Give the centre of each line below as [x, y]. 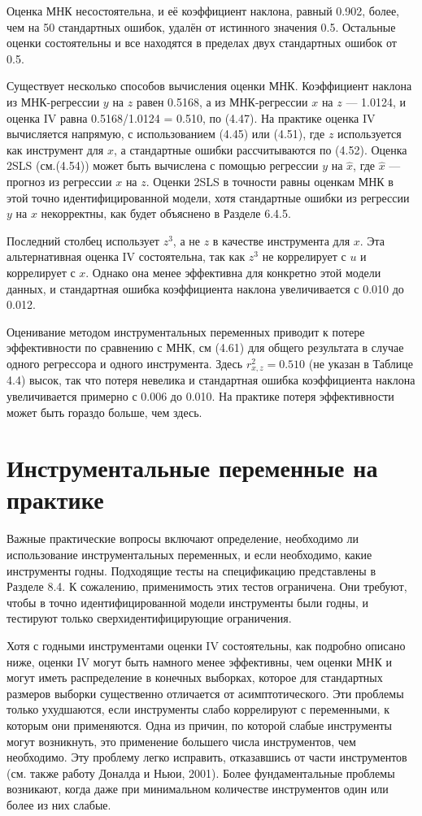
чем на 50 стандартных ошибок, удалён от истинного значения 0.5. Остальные [201, 26]
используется [370, 134]
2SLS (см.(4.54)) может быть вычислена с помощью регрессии [163, 165]
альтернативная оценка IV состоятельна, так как [126, 256]
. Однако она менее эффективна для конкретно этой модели [233, 272]
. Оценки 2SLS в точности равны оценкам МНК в [270, 181]
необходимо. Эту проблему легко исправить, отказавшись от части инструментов [207, 757]
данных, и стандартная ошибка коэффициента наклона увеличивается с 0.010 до [205, 288]
